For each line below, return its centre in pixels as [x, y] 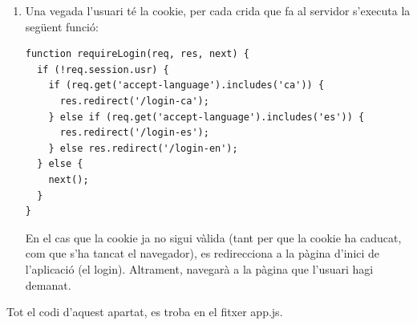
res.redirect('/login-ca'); [134, 101]
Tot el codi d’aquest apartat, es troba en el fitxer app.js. [145, 312]
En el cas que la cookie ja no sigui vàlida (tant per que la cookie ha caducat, [213, 237]
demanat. [48, 284]
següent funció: [62, 26]
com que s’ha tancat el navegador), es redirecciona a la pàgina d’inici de [202, 253]
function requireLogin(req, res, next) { [137, 54]
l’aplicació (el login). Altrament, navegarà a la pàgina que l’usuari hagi [199, 268]
